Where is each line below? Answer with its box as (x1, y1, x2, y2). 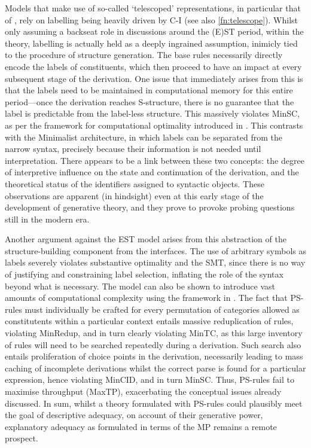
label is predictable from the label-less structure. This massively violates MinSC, (5, 107, 300, 120)
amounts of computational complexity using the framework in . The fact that (5, 291, 288, 304)
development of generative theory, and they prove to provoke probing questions (5, 201, 295, 214)
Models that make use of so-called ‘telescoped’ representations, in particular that (5, 2, 301, 14)
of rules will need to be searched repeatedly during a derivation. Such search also (5, 338, 301, 351)
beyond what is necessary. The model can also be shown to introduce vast (5, 279, 276, 292)
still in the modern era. (5, 212, 90, 225)
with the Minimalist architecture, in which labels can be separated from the (5, 130, 282, 143)
